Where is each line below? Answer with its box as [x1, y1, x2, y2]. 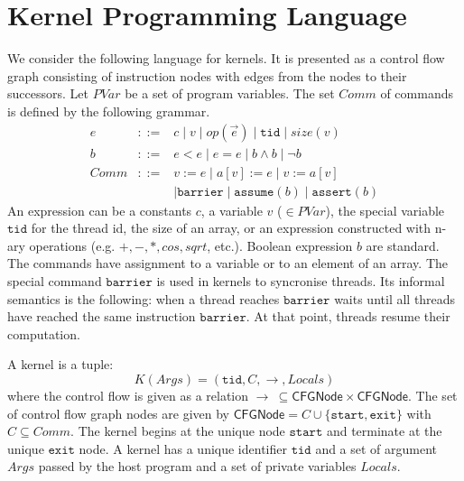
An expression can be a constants [7, 200, 192, 219]
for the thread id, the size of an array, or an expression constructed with [31, 218, 432, 237]
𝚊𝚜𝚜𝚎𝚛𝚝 [311, 185, 352, 199]
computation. [7, 324, 80, 343]
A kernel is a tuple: [7, 355, 114, 374]
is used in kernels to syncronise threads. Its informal [156, 272, 445, 290]
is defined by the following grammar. [7, 101, 210, 120]
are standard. [366, 236, 440, 254]
